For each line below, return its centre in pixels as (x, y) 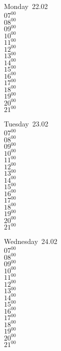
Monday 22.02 (26, 6)
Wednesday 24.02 (31, 241)
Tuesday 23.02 (26, 124)
